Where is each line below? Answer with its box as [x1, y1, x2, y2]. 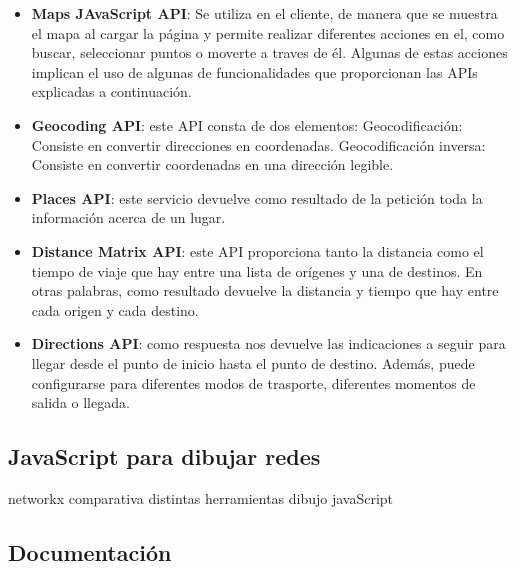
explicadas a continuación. [31, 81, 192, 102]
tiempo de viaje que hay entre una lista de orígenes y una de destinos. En [31, 260, 483, 281]
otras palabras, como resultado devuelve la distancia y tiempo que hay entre [31, 280, 499, 301]
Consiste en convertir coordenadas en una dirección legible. [31, 154, 394, 175]
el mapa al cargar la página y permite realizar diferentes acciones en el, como [31, 22, 505, 43]
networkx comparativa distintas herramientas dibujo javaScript [8, 487, 394, 508]
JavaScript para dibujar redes [8, 441, 321, 472]
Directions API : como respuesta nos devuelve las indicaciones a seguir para [31, 333, 506, 354]
